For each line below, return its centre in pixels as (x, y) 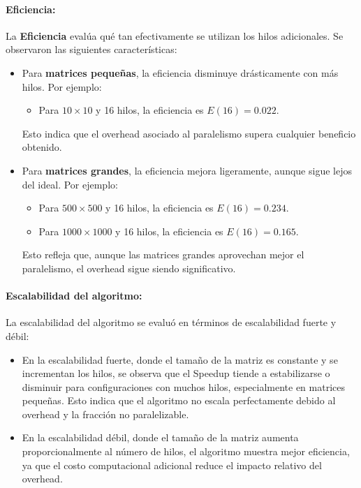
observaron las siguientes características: (91, 49)
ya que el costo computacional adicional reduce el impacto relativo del (172, 465)
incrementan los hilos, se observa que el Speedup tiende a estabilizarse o (176, 373)
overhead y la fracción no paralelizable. (105, 414)
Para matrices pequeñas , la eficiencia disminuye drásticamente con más (180, 72)
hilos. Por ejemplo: (62, 86)
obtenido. (42, 147)
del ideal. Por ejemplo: (70, 184)
